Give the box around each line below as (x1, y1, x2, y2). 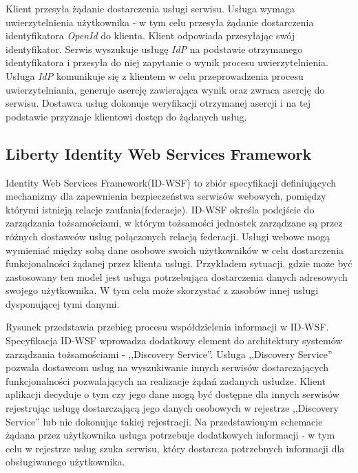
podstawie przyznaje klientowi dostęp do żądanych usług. (6, 109, 247, 123)
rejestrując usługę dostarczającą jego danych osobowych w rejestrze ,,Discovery (6, 401, 339, 415)
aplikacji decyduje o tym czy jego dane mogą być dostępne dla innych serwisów (6, 387, 339, 401)
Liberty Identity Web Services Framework (6, 143, 312, 164)
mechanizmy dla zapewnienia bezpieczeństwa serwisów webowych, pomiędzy (6, 189, 326, 203)
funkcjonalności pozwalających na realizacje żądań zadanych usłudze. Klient (6, 373, 326, 388)
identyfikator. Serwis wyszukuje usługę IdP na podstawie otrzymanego (6, 41, 303, 56)
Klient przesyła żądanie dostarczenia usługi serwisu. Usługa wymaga (6, 1, 295, 15)
